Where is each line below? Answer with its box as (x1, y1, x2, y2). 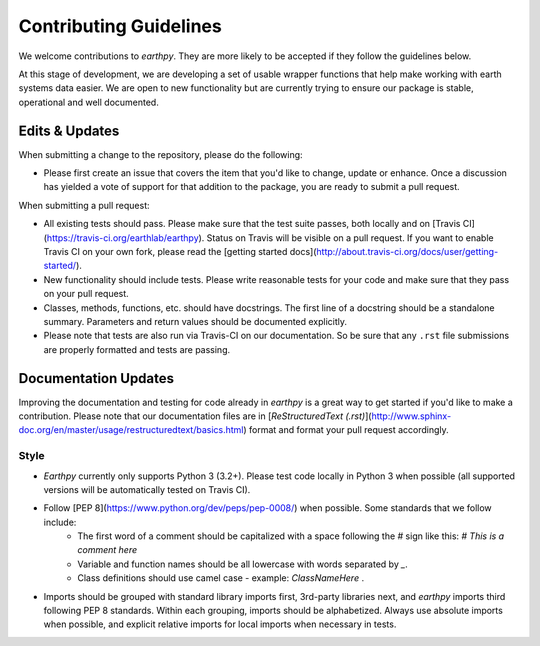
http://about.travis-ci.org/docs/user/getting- (316, 245, 499, 257)
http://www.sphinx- (371, 410, 452, 422)
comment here (77, 544, 138, 556)
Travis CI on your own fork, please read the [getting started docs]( (43, 245, 317, 257)
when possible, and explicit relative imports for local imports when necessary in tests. (43, 618, 397, 630)
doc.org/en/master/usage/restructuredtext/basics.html (18, 424, 244, 436)
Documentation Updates (18, 370, 175, 387)
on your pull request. (43, 288, 129, 300)
